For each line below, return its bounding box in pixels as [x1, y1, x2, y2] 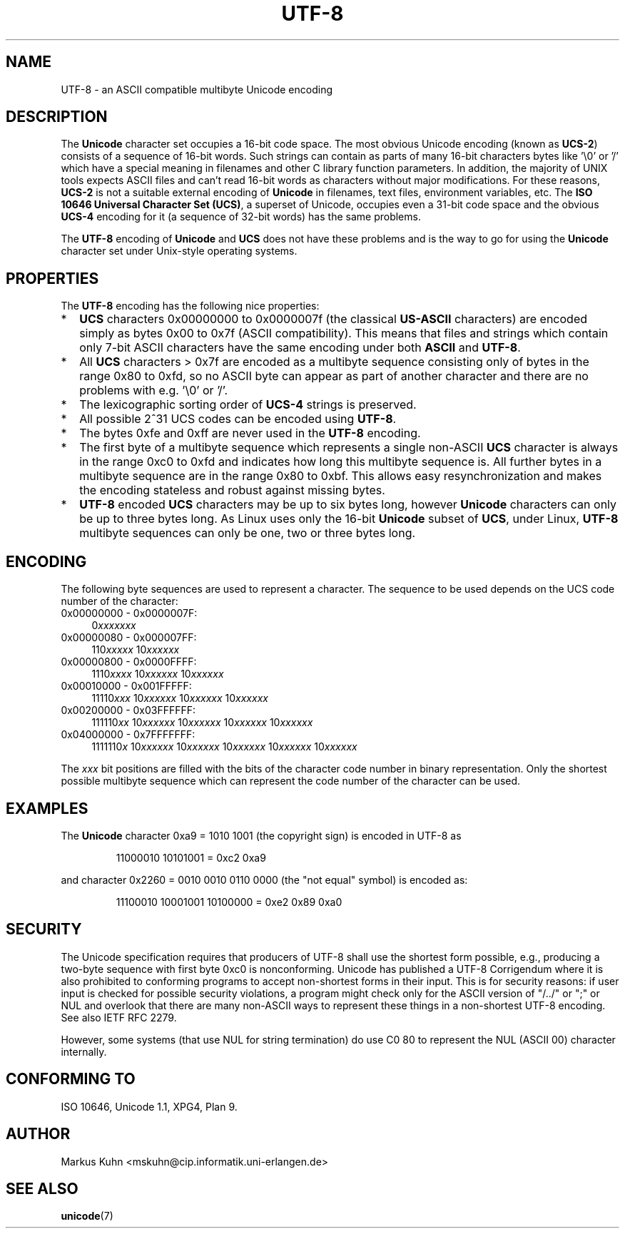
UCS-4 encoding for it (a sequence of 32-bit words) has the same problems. [61, 210, 421, 223]
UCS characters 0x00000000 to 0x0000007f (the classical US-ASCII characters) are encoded [79, 312, 587, 327]
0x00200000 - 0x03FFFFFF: [61, 704, 196, 717]
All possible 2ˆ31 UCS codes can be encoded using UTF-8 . [79, 412, 397, 427]
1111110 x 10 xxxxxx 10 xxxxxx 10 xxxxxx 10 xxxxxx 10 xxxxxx [91, 740, 357, 753]
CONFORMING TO [6, 1070, 136, 1088]
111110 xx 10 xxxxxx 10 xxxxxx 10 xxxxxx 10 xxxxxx [91, 716, 313, 729]
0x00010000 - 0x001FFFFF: [61, 680, 192, 693]
